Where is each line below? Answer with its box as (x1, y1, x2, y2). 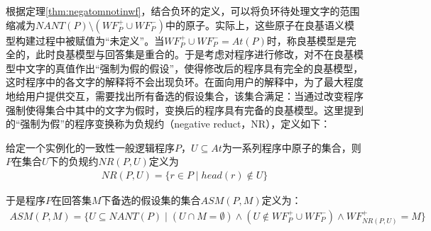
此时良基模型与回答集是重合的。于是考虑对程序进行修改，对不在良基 (35, 47, 354, 62)
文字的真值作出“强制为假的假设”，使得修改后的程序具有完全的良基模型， (25, 60, 364, 75)
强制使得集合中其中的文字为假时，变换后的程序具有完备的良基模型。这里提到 (6, 102, 364, 117)
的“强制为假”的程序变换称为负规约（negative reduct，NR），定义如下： (6, 116, 331, 131)
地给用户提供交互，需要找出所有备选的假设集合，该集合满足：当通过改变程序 (6, 88, 364, 103)
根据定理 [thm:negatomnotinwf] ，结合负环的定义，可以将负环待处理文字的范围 (6, 4, 360, 18)
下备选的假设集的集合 (101, 192, 201, 207)
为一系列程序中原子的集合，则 (222, 140, 361, 154)
